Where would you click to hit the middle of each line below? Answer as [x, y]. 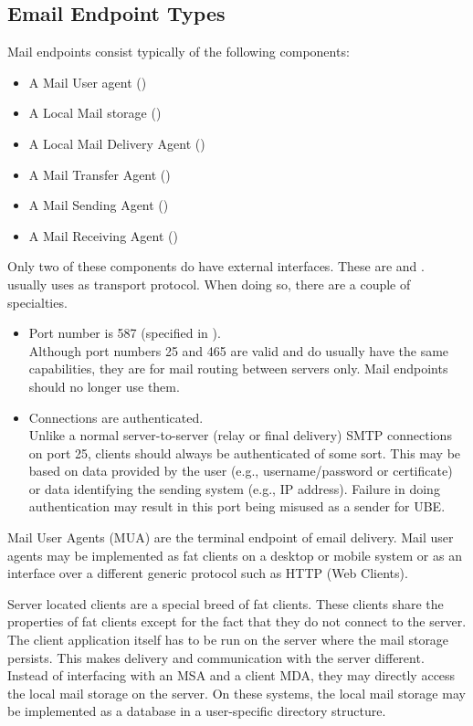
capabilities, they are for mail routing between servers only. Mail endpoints [238, 368]
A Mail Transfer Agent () [100, 174]
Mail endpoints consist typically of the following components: [179, 52]
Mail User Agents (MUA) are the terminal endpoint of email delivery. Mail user [231, 537]
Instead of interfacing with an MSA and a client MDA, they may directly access [231, 675]
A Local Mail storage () [95, 113]
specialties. [37, 302]
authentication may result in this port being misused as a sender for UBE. [237, 506]
